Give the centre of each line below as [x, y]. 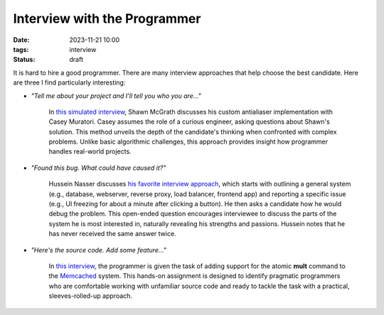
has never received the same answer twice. [113, 234]
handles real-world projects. [90, 151]
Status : [24, 60]
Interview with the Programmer [107, 18]
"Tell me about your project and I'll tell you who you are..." [116, 95]
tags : [21, 49]
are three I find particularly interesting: [69, 82]
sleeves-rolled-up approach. [91, 296]
